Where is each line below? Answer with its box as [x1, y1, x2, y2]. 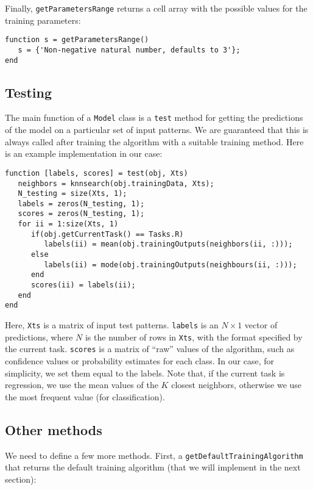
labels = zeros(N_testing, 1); [18, 199, 145, 208]
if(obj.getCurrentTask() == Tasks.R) [30, 229, 184, 239]
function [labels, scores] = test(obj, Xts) [5, 168, 188, 178]
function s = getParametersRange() [5, 35, 149, 45]
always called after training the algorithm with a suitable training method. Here [5, 135, 304, 148]
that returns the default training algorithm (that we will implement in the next [5, 461, 301, 474]
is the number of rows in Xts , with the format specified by [85, 330, 303, 343]
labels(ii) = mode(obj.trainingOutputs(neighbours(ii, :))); [44, 260, 297, 269]
